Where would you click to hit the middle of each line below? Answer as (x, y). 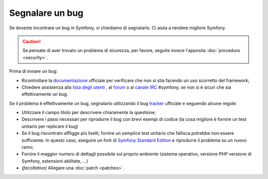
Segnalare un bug (46, 13)
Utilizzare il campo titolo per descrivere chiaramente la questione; (89, 113)
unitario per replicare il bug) (50, 126)
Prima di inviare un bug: (33, 71)
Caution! (32, 41)
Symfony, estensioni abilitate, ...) (55, 161)
